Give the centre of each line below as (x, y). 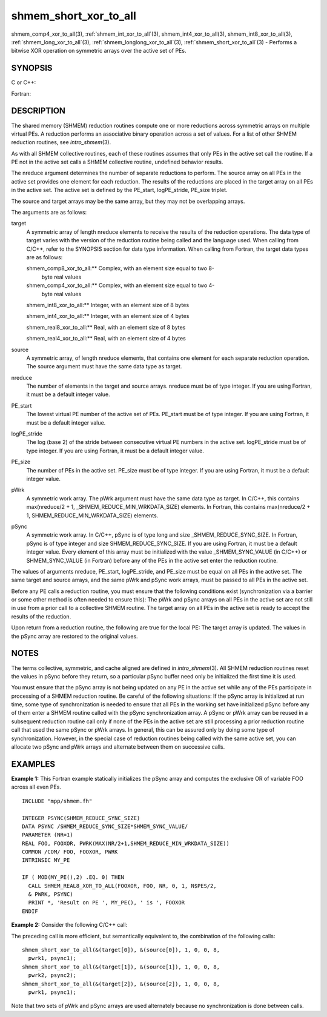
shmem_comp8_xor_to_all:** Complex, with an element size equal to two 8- (121, 268)
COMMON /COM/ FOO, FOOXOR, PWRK (70, 852)
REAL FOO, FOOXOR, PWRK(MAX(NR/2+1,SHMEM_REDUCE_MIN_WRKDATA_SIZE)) (126, 843)
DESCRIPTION (38, 111)
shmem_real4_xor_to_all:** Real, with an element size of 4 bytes (106, 339)
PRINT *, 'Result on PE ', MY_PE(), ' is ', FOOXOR (106, 903)
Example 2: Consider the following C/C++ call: (69, 925)
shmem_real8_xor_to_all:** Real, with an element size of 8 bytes (106, 327)
